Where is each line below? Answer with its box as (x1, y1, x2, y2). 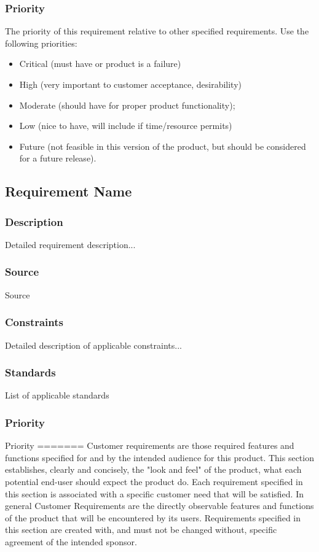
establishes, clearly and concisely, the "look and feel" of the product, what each (5, 463, 302, 476)
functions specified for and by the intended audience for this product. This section (5, 451, 314, 464)
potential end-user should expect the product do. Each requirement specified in (5, 475, 303, 488)
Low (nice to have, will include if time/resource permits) (19, 119, 232, 132)
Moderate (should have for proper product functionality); (19, 98, 235, 111)
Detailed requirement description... (5, 238, 136, 251)
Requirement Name (5, 182, 132, 201)
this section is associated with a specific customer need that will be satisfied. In (5, 487, 304, 500)
